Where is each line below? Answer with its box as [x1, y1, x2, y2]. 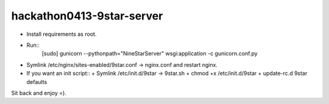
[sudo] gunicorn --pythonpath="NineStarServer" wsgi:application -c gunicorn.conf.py [41, 50, 258, 57]
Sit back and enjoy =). [11, 89, 66, 97]
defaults [26, 78, 48, 85]
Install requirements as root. [26, 30, 97, 38]
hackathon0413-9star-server [11, 9, 163, 23]
